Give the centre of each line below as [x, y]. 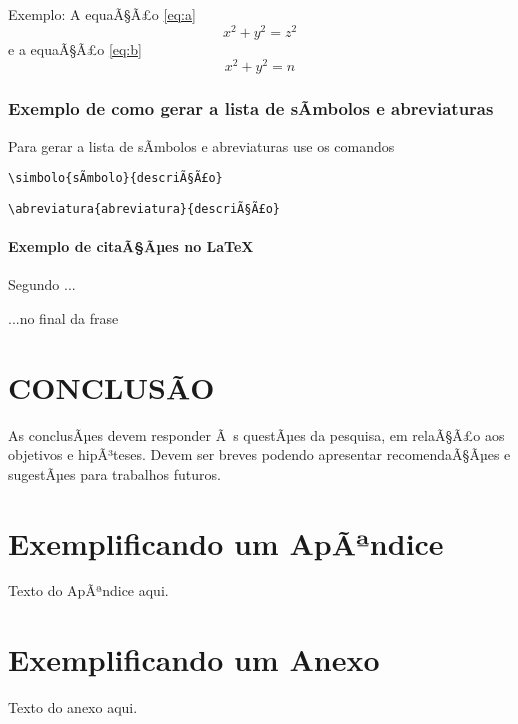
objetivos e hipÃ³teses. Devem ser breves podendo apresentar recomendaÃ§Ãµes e [259, 454]
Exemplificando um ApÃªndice [226, 542]
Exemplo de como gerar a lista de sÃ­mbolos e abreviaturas [251, 108]
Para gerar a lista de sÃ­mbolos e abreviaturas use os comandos [201, 145]
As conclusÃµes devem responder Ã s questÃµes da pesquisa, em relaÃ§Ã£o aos [256, 434]
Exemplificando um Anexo [194, 659]
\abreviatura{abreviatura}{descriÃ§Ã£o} [144, 208]
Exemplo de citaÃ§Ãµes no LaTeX [131, 246]
